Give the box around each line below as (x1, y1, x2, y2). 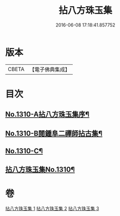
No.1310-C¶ (5, 147, 43, 156)
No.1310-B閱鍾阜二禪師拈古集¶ (5, 129, 103, 138)
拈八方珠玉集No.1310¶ (5, 165, 75, 174)
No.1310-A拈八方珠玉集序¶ (5, 110, 90, 119)
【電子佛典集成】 (29, 66, 70, 73)
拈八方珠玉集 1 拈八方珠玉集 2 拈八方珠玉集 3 (5, 205, 99, 212)
